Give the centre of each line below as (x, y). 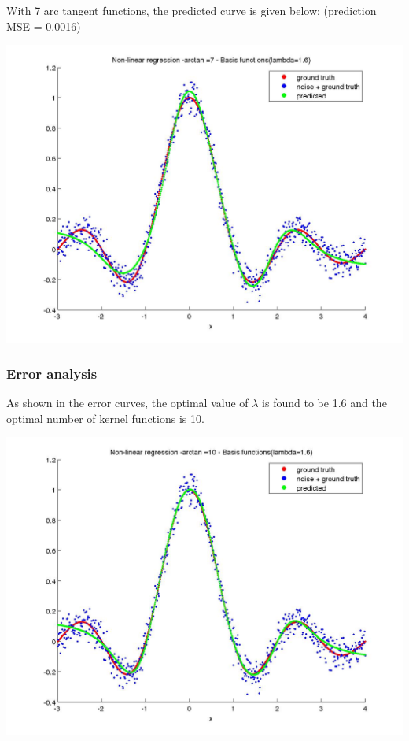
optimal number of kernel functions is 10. (105, 418)
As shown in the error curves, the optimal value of (127, 402)
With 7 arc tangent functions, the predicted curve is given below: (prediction (192, 10)
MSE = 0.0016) (44, 26)
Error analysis (52, 373)
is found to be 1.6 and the (324, 402)
